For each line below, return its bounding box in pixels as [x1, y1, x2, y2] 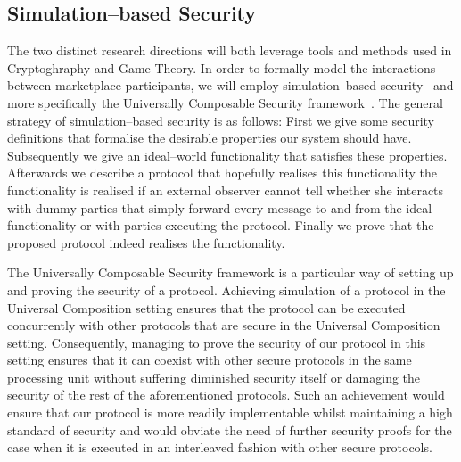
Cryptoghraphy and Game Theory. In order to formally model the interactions [7, 58, 436, 77]
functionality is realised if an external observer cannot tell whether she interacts [7, 180, 444, 199]
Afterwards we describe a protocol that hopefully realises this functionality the [7, 163, 438, 182]
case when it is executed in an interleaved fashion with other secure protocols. [7, 438, 432, 457]
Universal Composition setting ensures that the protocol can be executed [7, 298, 406, 317]
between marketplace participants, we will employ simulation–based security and [7, 76, 454, 95]
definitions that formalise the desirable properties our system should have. [7, 128, 412, 147]
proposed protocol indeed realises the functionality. [7, 233, 285, 252]
